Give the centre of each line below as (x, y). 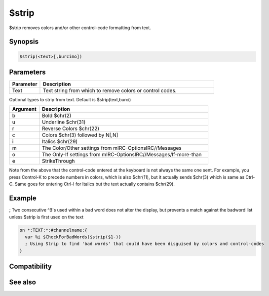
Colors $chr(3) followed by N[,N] (80, 135)
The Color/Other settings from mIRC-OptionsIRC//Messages (112, 148)
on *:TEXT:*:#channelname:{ (53, 230)
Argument (24, 109)
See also (23, 282)
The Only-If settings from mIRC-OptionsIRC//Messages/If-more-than (122, 155)
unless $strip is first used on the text (46, 217)
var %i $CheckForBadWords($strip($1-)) (73, 237)
